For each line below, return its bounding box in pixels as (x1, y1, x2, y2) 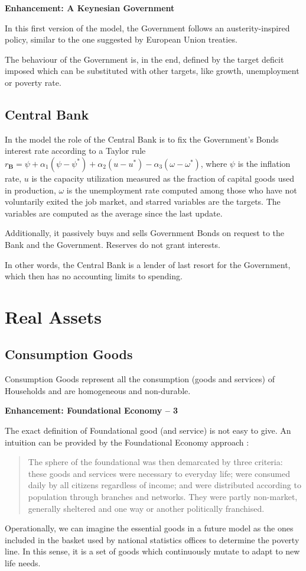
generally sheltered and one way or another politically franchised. (28, 502, 265, 514)
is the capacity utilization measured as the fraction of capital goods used (31, 172, 294, 184)
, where (200, 157, 227, 169)
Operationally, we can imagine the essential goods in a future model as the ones (5, 522, 294, 534)
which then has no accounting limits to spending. (5, 270, 183, 282)
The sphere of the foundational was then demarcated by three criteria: (28, 456, 283, 468)
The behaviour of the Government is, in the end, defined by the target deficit (5, 53, 284, 65)
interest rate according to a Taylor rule (5, 144, 146, 157)
